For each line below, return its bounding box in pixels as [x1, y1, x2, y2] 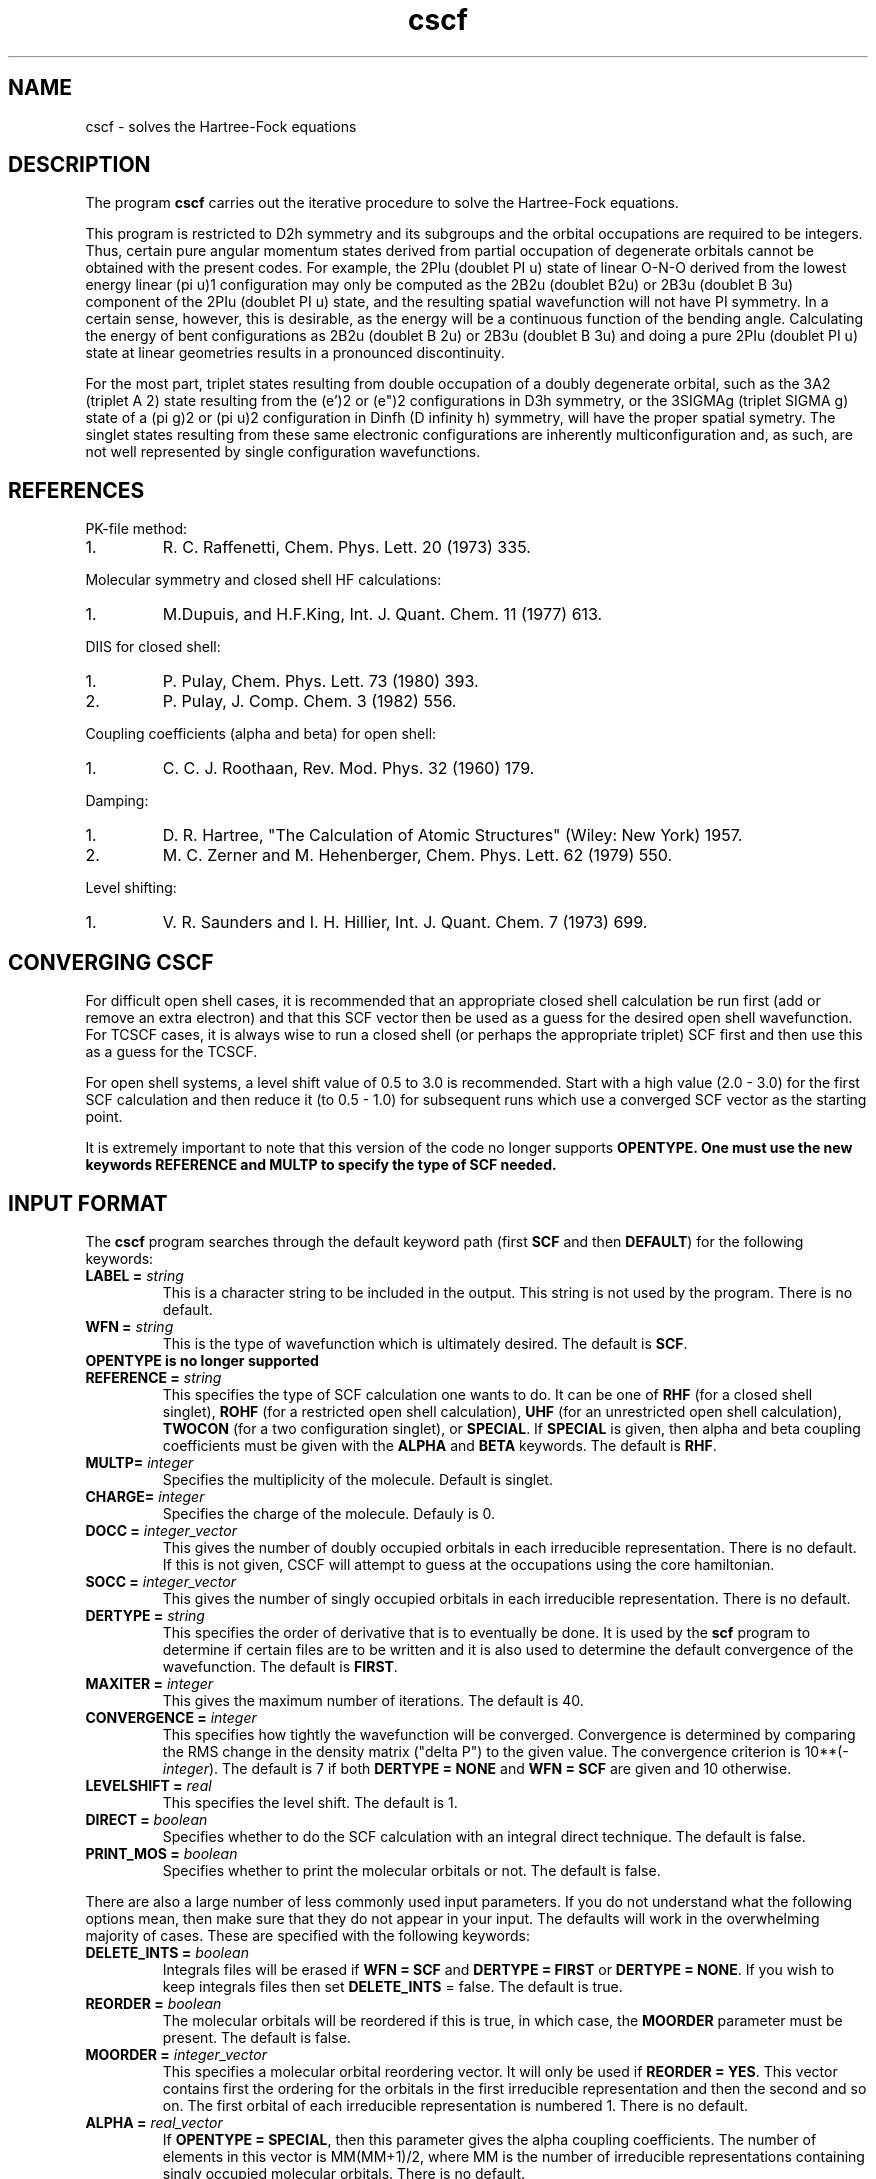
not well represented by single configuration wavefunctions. [85, 443, 481, 461]
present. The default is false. [162, 2028, 351, 2046]
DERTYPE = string [85, 1606, 205, 1624]
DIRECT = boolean [85, 1810, 208, 1828]
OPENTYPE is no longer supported [85, 1351, 319, 1369]
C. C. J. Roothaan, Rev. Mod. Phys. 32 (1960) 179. [162, 758, 535, 779]
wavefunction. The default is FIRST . [162, 1657, 398, 1675]
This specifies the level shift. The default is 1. [162, 1793, 458, 1811]
